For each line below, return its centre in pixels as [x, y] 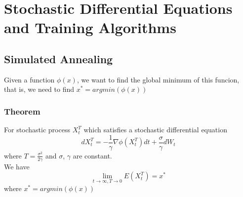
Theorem [22, 111]
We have [17, 166]
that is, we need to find [39, 89]
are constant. [92, 155]
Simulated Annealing [59, 59]
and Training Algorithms [90, 27]
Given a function [29, 79]
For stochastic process [37, 130]
